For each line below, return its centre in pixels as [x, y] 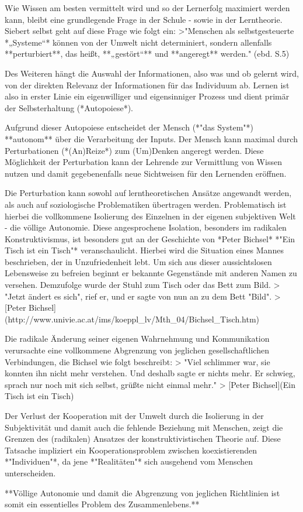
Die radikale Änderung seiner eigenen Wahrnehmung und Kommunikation [137, 339]
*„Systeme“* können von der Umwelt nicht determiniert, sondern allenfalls [138, 42]
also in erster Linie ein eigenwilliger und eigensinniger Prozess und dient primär [147, 96]
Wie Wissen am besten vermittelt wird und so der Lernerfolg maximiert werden [147, 8]
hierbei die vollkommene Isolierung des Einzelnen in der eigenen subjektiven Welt [150, 216]
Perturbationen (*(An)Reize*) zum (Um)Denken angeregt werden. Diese [134, 150]
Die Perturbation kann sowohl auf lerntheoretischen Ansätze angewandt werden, [148, 193]
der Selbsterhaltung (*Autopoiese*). [69, 107]
